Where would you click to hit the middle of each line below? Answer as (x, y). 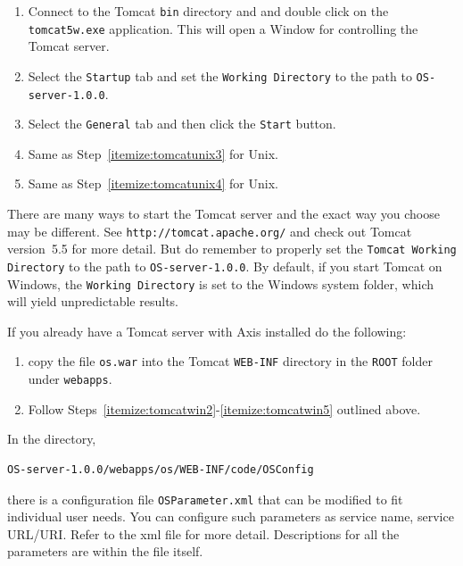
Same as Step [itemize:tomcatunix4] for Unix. (153, 183)
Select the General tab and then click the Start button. (182, 124)
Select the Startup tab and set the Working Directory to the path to (220, 75)
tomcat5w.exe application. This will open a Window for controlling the (223, 28)
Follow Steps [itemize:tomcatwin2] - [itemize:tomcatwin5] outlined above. (224, 408)
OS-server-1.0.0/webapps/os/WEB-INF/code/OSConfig (161, 469)
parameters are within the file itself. (105, 551)
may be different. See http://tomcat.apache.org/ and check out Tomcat (210, 231)
